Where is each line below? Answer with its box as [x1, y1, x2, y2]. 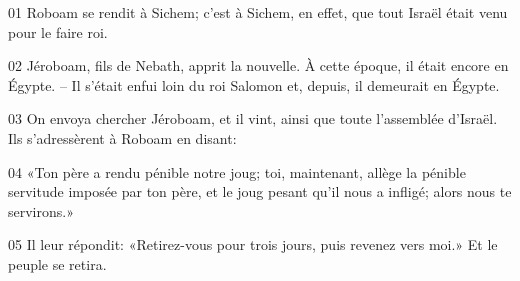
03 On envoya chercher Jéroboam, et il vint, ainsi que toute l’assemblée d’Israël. [8, 108, 498, 129]
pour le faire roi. [8, 21, 108, 42]
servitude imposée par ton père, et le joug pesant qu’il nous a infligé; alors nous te [8, 181, 512, 202]
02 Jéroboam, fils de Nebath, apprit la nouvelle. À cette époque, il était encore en [8, 55, 509, 76]
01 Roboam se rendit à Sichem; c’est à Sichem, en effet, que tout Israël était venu [8, 2, 508, 22]
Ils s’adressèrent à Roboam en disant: [8, 127, 237, 148]
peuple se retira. [8, 253, 107, 274]
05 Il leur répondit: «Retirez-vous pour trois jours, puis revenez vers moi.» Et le [8, 234, 498, 255]
